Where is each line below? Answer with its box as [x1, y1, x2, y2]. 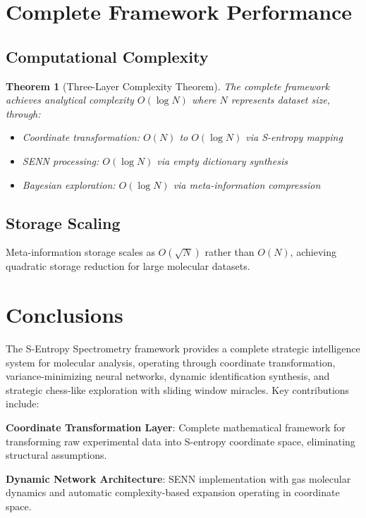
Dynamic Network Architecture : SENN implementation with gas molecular [6, 471, 351, 486]
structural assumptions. [6, 448, 107, 462]
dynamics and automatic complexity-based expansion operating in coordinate [6, 485, 340, 500]
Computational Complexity [6, 45, 209, 67]
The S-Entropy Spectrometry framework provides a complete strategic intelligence [6, 341, 360, 356]
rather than [205, 245, 255, 259]
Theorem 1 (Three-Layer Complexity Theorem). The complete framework [6, 78, 329, 93]
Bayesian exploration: [22, 177, 116, 192]
